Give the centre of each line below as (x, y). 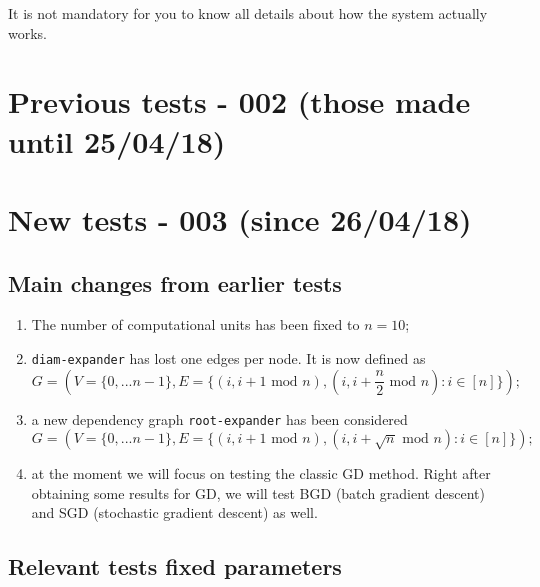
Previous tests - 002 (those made (239, 101)
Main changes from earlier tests (175, 282)
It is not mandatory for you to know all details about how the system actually (248, 13)
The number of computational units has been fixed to (195, 324)
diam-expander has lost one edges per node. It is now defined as (228, 357)
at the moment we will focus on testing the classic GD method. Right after (261, 473)
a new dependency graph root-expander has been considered (219, 418)
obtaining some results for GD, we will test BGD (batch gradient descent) (258, 492)
